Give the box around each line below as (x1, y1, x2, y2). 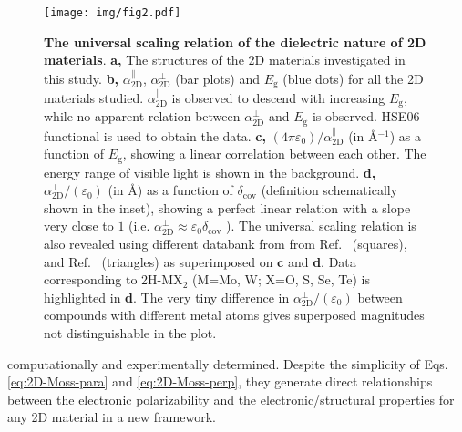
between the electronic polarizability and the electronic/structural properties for (7, 389, 455, 408)
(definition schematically (261, 180, 398, 200)
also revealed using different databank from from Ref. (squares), (44, 234, 407, 253)
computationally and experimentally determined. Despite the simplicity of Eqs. (7, 354, 448, 373)
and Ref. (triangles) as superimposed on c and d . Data (44, 252, 356, 271)
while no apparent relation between (44, 107, 241, 126)
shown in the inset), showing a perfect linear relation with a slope (44, 198, 411, 217)
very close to (44, 216, 114, 235)
